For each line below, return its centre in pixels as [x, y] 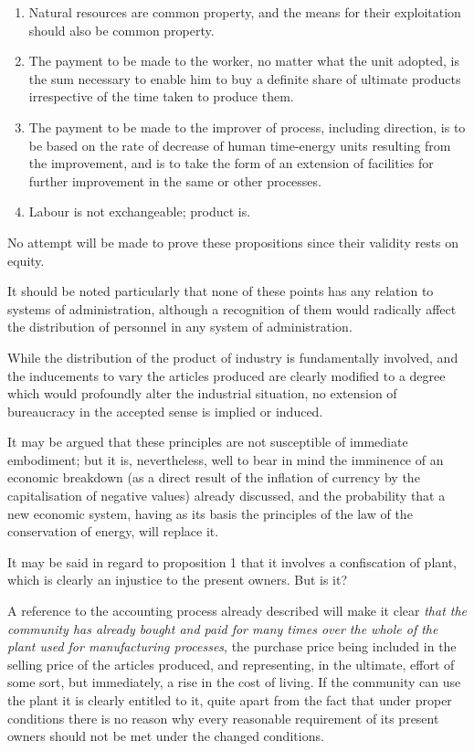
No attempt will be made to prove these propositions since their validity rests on [233, 242]
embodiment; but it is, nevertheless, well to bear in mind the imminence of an [226, 459]
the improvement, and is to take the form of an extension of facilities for [231, 163]
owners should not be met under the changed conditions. [166, 736]
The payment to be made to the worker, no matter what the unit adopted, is [244, 61]
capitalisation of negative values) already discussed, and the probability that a [226, 496]
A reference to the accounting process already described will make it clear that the [237, 611]
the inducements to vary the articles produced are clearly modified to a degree [226, 375]
